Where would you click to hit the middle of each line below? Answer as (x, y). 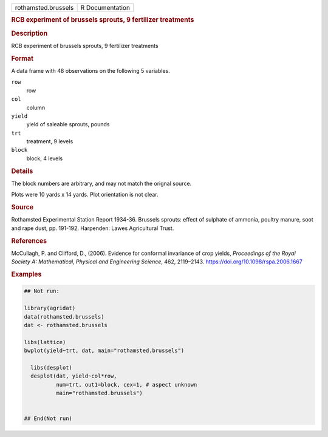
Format (22, 58)
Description (29, 33)
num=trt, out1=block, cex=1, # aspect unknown (126, 384)
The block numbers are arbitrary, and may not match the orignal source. (101, 183)
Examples (26, 274)
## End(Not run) (48, 418)
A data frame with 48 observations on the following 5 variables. (91, 70)
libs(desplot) (52, 368)
